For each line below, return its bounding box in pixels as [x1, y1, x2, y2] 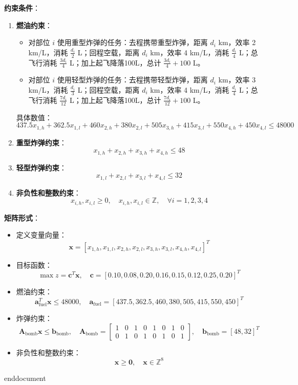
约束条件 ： [4, 3, 40, 13]
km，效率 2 [218, 37, 256, 48]
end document [4, 372, 46, 383]
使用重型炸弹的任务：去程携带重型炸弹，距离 [57, 37, 208, 48]
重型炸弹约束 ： [16, 137, 67, 147]
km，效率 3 [218, 74, 256, 85]
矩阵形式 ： [4, 212, 40, 223]
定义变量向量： [16, 229, 67, 240]
